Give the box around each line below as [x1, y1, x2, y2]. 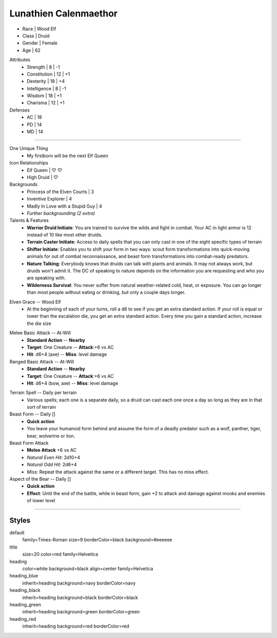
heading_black [9, 587, 41, 593]
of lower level [27, 498, 56, 504]
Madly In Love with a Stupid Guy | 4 [27, 203, 102, 209]
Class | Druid [22, 32, 50, 39]
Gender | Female [22, 40, 57, 46]
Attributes [9, 57, 31, 63]
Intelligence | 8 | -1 [27, 85, 66, 92]
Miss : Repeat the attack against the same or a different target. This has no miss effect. [27, 468, 209, 475]
